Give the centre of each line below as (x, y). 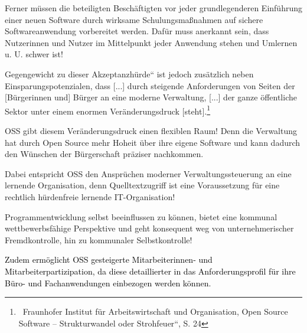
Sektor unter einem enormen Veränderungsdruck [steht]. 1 (108, 110)
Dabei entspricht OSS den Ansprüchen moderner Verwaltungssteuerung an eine (148, 173)
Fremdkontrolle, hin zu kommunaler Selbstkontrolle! (99, 239)
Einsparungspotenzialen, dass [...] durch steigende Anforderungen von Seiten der (150, 85)
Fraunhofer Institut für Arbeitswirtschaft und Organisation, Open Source (155, 311)
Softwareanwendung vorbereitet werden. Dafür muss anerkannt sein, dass (137, 31)
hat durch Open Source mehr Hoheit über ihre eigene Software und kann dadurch (153, 142)
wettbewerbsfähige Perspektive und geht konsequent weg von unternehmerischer (149, 228)
